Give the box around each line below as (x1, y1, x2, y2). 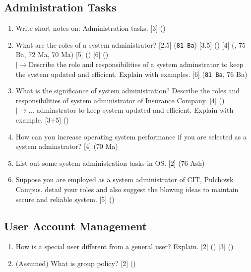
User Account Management (4, 218, 147, 233)
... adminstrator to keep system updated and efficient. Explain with (28, 105, 234, 115)
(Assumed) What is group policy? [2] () (15, 258, 136, 269)
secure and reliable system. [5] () (15, 194, 115, 204)
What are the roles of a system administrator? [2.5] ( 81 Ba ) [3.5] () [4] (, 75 (15, 39, 246, 50)
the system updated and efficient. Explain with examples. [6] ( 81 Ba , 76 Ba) (15, 68, 248, 79)
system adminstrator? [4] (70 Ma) (15, 141, 118, 151)
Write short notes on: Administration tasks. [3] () (15, 23, 166, 33)
